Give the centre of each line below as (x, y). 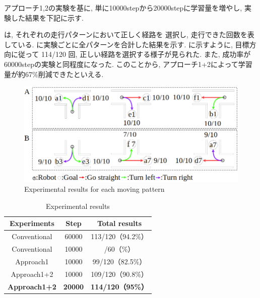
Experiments (32, 223)
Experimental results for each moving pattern (94, 189)
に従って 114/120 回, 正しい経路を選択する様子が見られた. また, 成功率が (131, 54)
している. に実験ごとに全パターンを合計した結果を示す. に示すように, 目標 (127, 44)
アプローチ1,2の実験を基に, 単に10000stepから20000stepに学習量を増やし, (123, 8)
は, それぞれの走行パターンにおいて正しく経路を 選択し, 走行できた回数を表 (129, 34)
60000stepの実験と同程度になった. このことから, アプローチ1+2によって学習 (128, 64)
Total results (119, 223)
